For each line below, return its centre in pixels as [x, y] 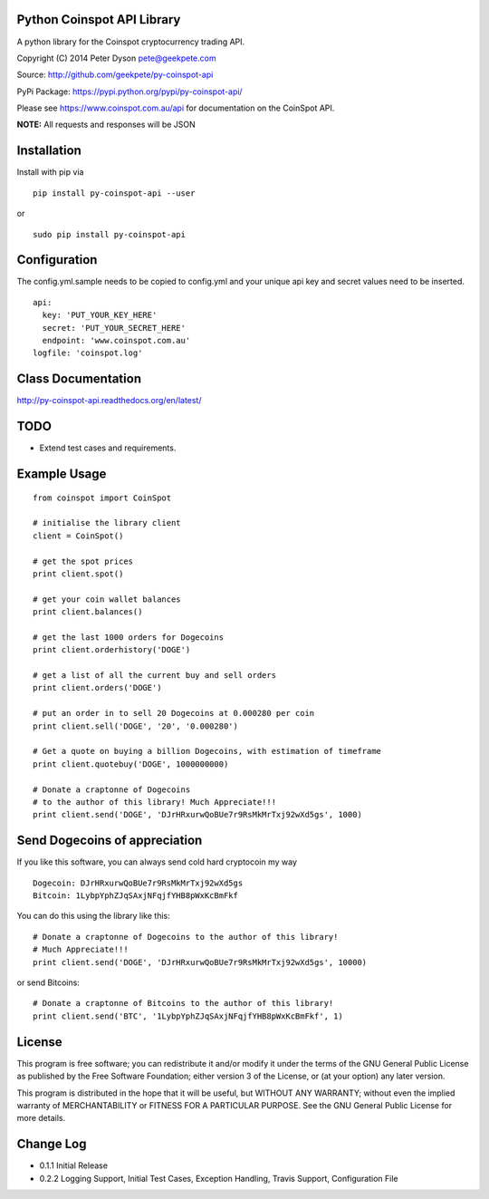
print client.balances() [88, 612]
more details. [41, 1118]
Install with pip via [50, 172]
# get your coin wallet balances [107, 599]
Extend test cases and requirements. [108, 448]
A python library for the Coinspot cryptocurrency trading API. [131, 42]
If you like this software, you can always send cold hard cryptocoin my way [157, 862]
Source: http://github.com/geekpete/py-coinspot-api [115, 75]
